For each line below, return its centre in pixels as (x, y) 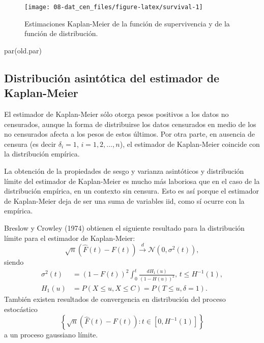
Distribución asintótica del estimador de (112, 77)
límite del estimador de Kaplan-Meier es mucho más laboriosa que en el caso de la (132, 181)
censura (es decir (30, 144)
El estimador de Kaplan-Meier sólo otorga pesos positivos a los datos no (116, 114)
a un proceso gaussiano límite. (51, 335)
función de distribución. (61, 33)
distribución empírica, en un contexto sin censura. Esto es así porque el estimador (132, 191)
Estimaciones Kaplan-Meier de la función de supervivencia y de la (127, 23)
